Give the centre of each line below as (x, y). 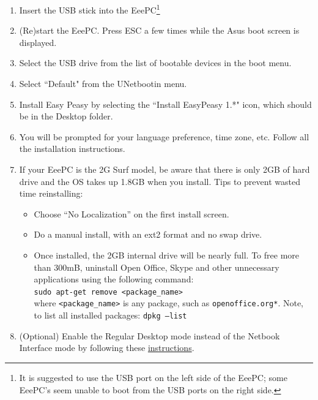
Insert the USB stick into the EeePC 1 (90, 9)
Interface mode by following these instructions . (107, 348)
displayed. (38, 42)
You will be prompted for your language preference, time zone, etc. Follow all (164, 136)
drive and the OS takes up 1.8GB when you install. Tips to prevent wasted (160, 181)
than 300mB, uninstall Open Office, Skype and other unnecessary (157, 267)
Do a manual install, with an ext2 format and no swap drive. (148, 234)
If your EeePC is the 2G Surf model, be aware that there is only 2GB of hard (165, 169)
